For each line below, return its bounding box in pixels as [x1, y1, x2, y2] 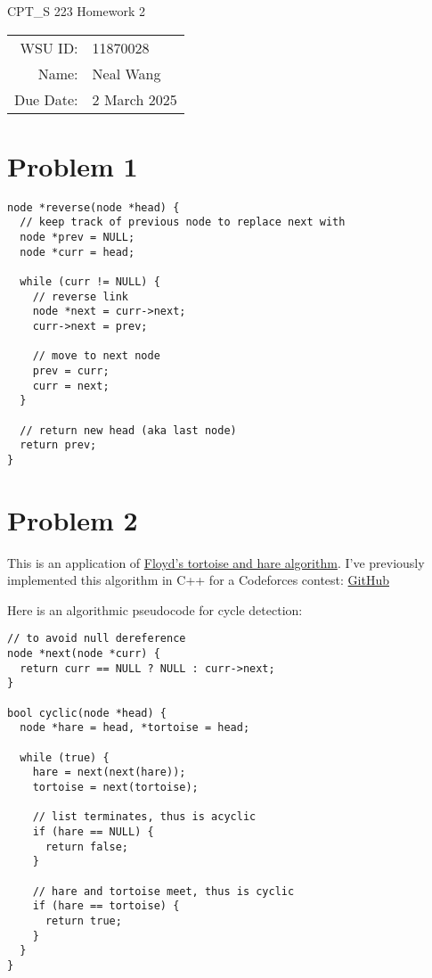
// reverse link [32, 290, 129, 303]
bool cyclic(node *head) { [7, 706, 167, 719]
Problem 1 [7, 147, 138, 184]
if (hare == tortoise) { [32, 900, 180, 913]
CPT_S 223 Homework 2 [7, 2, 145, 20]
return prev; [20, 439, 97, 452]
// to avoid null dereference [7, 632, 186, 645]
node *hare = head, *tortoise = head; [20, 721, 250, 735]
